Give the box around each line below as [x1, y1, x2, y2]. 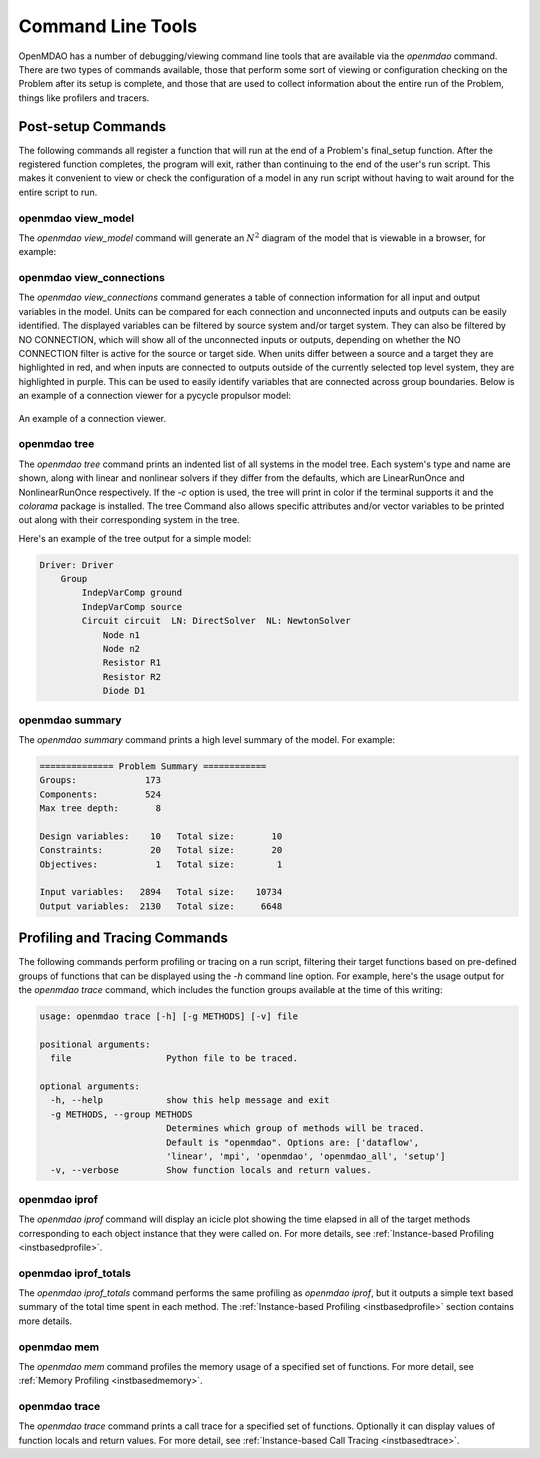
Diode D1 [102, 685, 146, 697]
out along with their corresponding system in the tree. [18, 514, 240, 526]
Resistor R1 [102, 657, 162, 669]
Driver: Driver [39, 559, 114, 570]
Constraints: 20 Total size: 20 [39, 845, 283, 856]
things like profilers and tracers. [18, 91, 150, 104]
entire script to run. [18, 186, 98, 198]
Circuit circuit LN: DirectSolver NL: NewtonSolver [81, 615, 351, 627]
